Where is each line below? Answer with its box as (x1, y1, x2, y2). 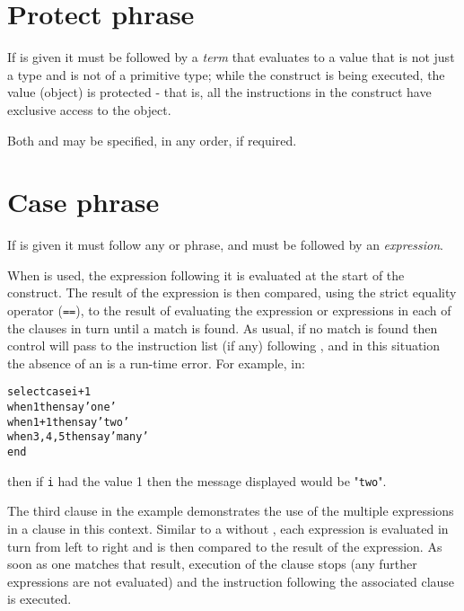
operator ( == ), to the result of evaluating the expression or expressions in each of (7, 301, 451, 319)
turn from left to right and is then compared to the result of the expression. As (7, 536, 442, 555)
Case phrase (7, 183, 160, 220)
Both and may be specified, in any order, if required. (7, 130, 297, 149)
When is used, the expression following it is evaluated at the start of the (7, 265, 405, 284)
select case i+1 (7, 385, 92, 399)
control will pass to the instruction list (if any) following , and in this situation (7, 336, 441, 355)
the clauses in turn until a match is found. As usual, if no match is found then (7, 318, 438, 337)
